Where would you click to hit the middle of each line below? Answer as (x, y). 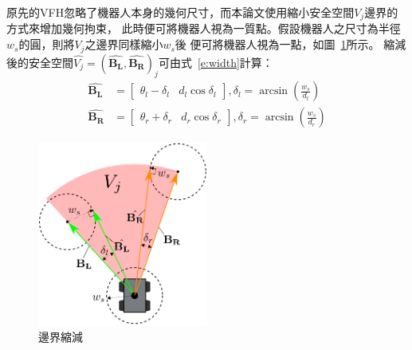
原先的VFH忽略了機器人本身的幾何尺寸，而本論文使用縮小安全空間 (180, 12)
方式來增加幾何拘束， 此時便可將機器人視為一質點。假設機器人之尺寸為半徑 (204, 28)
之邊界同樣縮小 (124, 44)
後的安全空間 (40, 62)
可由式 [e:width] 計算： (216, 62)
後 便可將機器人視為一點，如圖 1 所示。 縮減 (290, 44)
